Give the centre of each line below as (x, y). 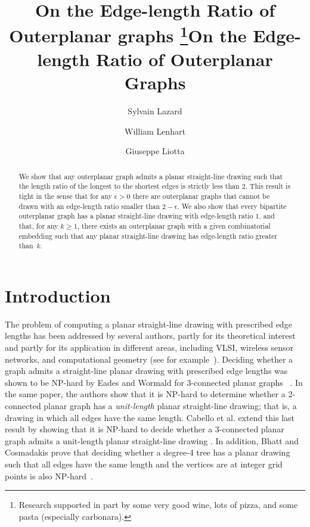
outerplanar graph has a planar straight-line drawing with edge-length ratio (136, 216)
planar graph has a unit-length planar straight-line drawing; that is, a (170, 405)
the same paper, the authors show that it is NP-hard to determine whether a (145, 394)
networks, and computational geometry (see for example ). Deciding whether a (149, 359)
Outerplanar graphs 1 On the (128, 34)
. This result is (268, 186)
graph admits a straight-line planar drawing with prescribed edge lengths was (146, 371)
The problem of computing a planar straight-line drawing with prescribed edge (148, 324)
